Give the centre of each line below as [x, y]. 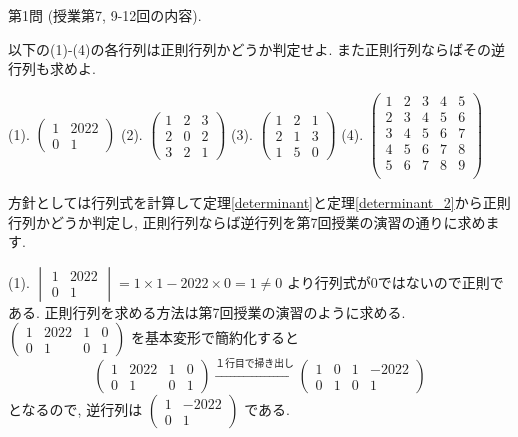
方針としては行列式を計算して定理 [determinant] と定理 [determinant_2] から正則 [259, 202]
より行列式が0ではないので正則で [395, 281]
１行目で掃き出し [254, 364]
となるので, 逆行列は [75, 409]
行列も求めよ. [52, 68]
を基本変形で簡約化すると [214, 337]
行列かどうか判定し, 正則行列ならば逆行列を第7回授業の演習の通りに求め [247, 221]
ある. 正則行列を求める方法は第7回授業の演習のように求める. [207, 311]
